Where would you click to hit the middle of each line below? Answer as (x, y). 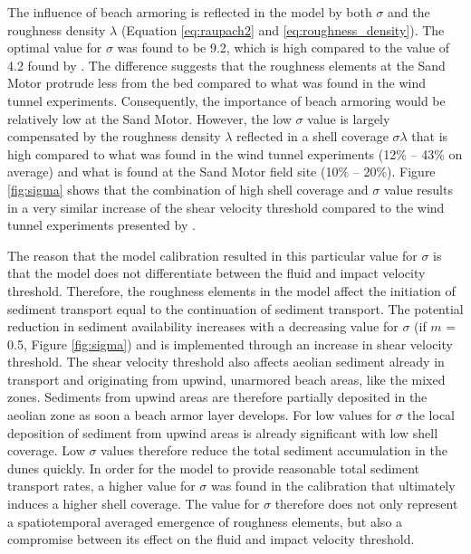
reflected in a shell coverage (312, 136)
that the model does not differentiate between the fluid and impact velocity (216, 273)
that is (430, 136)
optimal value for (55, 48)
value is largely (349, 118)
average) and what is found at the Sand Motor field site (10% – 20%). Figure (221, 172)
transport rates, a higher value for (101, 486)
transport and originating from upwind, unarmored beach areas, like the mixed (226, 379)
